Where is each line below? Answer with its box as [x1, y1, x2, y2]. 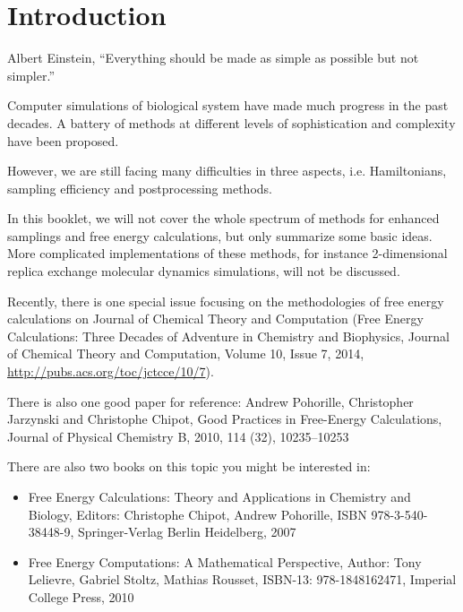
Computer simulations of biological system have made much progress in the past [7, 96, 449, 115]
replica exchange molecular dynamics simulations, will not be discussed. [7, 262, 400, 280]
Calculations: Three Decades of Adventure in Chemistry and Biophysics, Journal [7, 326, 450, 345]
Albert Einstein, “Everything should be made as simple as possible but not [7, 48, 419, 67]
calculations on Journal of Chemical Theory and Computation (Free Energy [7, 309, 424, 328]
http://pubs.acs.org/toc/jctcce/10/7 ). [7, 362, 214, 381]
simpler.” [7, 65, 56, 84]
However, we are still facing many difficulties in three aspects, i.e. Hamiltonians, [7, 161, 447, 180]
